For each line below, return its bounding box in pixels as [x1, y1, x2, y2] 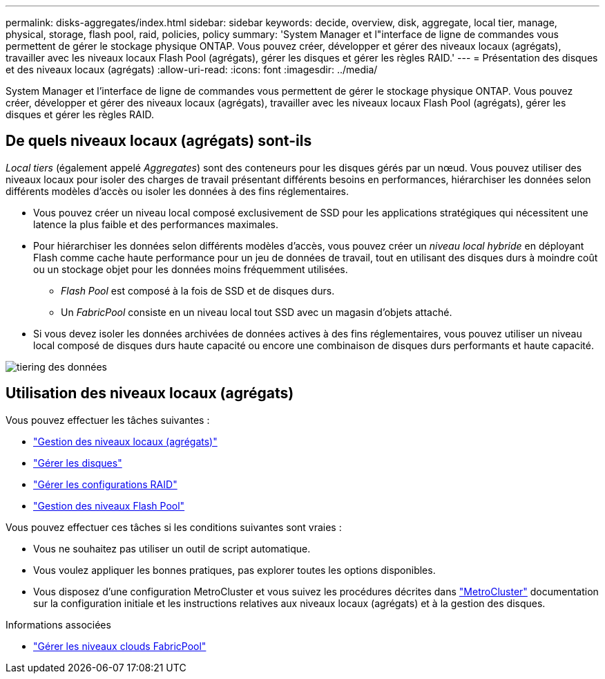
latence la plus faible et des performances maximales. [33, 218, 279, 230]
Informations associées [6, 618, 111, 631]
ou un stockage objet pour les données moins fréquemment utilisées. [33, 263, 348, 275]
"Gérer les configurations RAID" [33, 478, 177, 490]
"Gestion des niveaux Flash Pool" [33, 499, 185, 512]
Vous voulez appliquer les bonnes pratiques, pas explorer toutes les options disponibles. [33, 564, 436, 576]
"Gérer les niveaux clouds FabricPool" [33, 640, 207, 652]
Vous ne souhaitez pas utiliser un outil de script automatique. [33, 542, 311, 555]
